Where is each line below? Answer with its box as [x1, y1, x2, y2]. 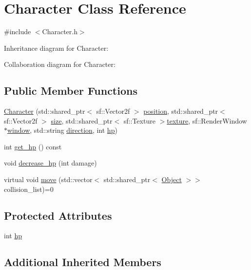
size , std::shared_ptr [51, 115, 113, 125]
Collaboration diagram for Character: [4, 59, 116, 69]
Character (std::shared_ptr [4, 106, 85, 116]
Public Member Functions [4, 83, 137, 98]
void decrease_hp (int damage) [4, 158, 97, 168]
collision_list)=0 [4, 184, 54, 194]
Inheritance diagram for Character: [4, 42, 109, 53]
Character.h [42, 26, 77, 37]
